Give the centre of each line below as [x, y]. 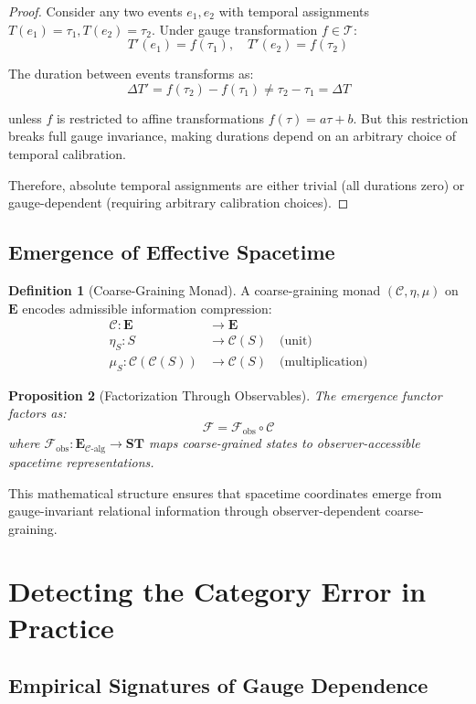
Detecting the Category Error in [217, 591]
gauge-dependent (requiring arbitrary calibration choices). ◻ [179, 203]
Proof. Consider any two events [95, 11]
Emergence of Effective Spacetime [172, 252]
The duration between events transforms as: [131, 74]
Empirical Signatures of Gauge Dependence [218, 685]
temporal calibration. [67, 153]
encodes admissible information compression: [147, 308]
